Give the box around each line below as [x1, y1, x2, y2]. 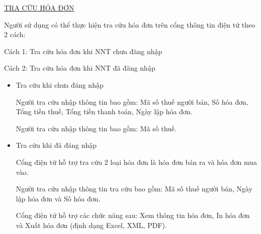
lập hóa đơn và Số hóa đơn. [16, 193, 101, 203]
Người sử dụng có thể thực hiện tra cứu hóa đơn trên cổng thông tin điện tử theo [4, 19, 255, 30]
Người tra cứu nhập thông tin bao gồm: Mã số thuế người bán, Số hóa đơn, [16, 96, 248, 107]
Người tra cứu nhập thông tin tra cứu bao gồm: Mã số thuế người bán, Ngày [16, 183, 252, 194]
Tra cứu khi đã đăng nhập [16, 140, 97, 150]
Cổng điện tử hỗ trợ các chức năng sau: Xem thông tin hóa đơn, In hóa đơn [16, 210, 250, 220]
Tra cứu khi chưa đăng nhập [16, 79, 104, 90]
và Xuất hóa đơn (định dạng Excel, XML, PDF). [16, 219, 167, 230]
